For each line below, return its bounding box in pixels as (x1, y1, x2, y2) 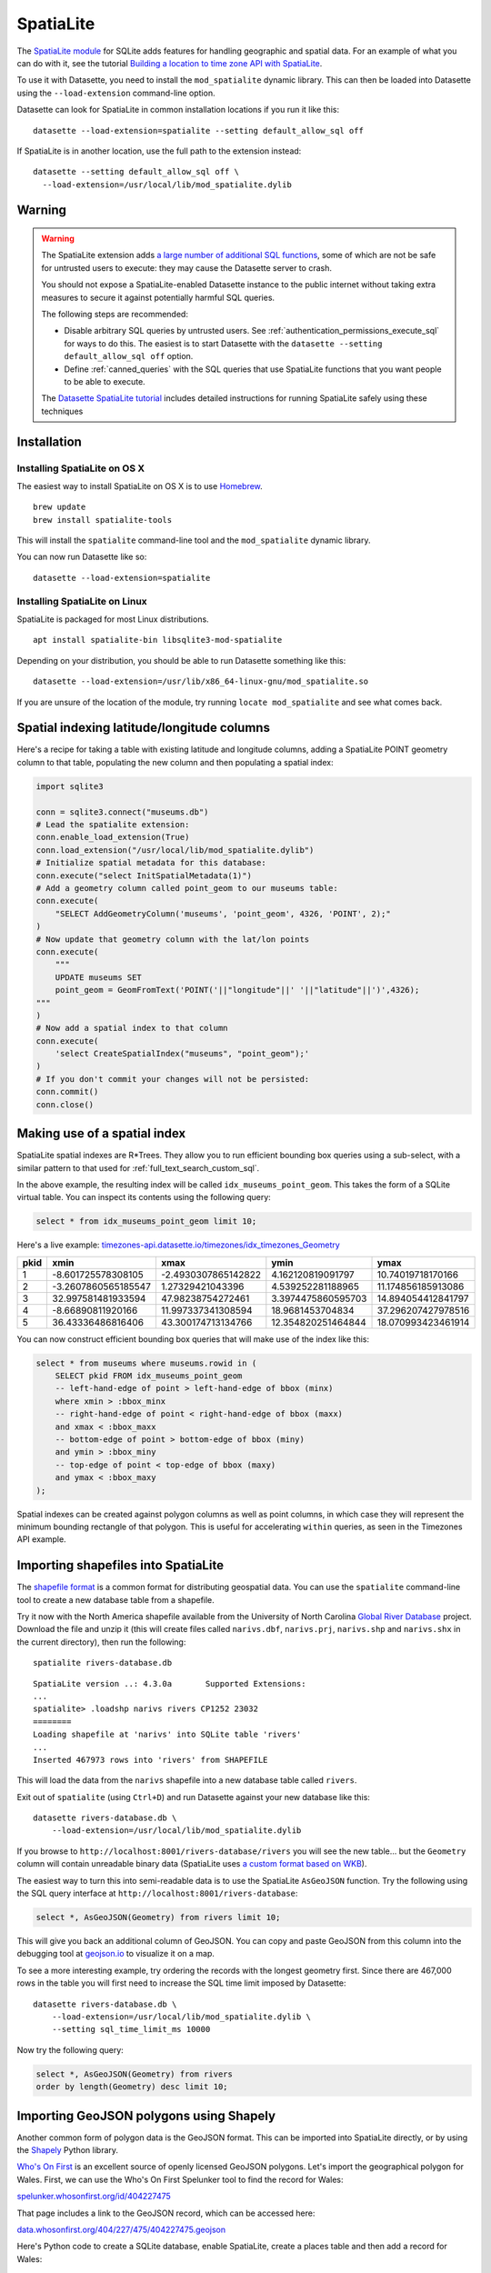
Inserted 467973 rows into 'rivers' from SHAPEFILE (33, 1755, 268, 1765)
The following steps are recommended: (41, 309, 188, 320)
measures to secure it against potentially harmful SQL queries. (41, 292, 276, 303)
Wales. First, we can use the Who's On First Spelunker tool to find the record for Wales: (16, 2174, 344, 2185)
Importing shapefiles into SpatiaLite (16, 1557, 225, 1573)
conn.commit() (35, 1086, 99, 1097)
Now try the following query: (16, 2044, 125, 2055)
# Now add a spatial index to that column (35, 1023, 228, 1034)
